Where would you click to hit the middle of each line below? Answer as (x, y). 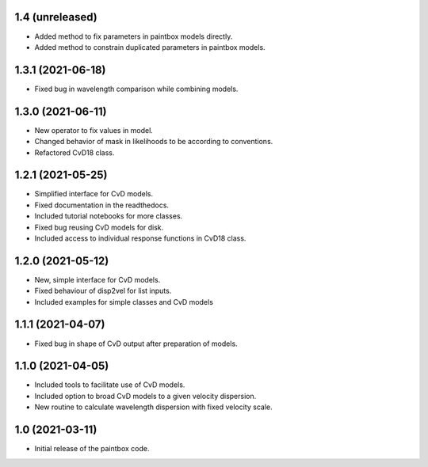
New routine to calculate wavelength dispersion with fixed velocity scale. (153, 407)
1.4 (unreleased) (56, 17)
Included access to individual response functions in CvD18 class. (140, 238)
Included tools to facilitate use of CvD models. (110, 385)
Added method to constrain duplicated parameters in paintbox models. (150, 47)
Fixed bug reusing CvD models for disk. (99, 227)
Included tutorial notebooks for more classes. (109, 216)
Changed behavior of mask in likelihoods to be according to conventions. (154, 142)
